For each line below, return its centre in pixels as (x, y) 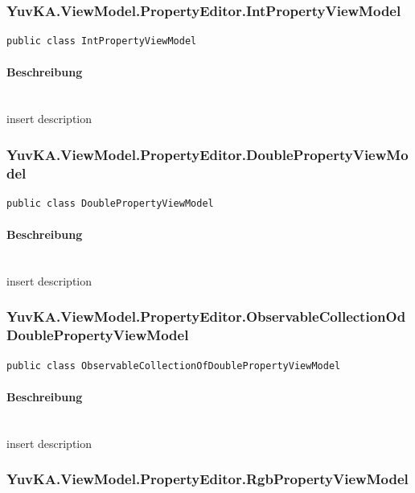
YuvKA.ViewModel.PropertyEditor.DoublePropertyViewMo (207, 154)
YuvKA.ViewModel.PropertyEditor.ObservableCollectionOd (206, 316)
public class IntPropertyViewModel (102, 41)
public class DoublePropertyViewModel (110, 203)
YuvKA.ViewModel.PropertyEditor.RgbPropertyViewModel (207, 479)
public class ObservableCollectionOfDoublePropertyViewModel (174, 366)
